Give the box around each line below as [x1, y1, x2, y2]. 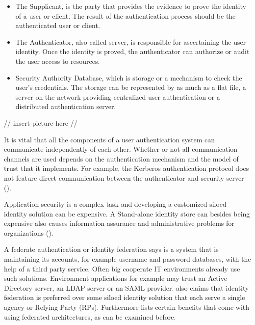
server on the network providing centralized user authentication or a [15, 91, 220, 102]
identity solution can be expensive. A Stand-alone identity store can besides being [4, 208, 250, 218]
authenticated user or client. [15, 20, 100, 30]
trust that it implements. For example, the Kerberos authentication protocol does [4, 163, 249, 173]
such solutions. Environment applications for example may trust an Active [4, 273, 227, 283]
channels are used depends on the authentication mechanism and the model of [4, 153, 239, 163]
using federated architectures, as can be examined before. [4, 311, 176, 322]
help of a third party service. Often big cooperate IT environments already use [4, 263, 240, 273]
